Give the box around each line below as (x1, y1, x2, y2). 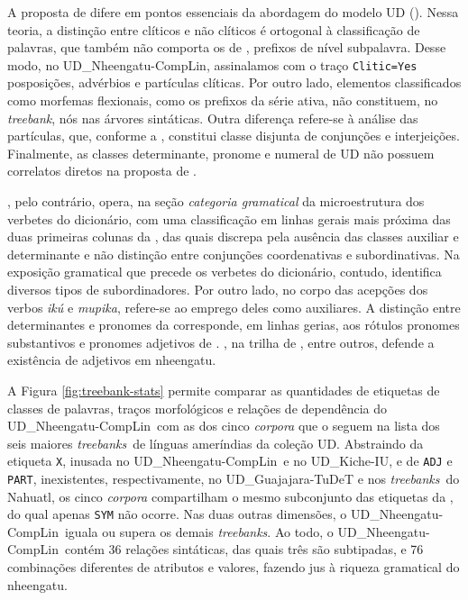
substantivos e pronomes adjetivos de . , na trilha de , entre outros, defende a (7, 332, 435, 351)
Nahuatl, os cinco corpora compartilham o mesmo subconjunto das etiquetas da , (7, 486, 454, 505)
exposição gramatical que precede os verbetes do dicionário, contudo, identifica (7, 262, 442, 281)
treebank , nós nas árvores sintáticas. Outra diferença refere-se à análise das (7, 108, 418, 127)
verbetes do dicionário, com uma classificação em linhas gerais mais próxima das (7, 209, 451, 228)
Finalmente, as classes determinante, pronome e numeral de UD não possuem (7, 143, 435, 162)
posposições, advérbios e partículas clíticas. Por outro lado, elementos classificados (7, 73, 462, 92)
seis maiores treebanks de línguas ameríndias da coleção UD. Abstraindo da (7, 433, 424, 452)
